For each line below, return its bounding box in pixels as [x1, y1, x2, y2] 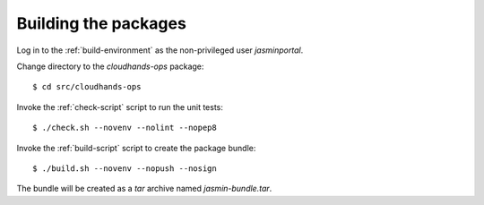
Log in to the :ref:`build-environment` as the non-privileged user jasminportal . [16, 45, 304, 56]
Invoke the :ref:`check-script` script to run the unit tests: [16, 101, 224, 112]
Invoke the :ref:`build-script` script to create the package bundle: [16, 142, 256, 153]
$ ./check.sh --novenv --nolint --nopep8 [32, 123, 217, 133]
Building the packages [16, 13, 187, 33]
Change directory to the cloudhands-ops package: [16, 61, 204, 72]
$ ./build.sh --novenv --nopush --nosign [32, 163, 217, 174]
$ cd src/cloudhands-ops [32, 81, 142, 92]
